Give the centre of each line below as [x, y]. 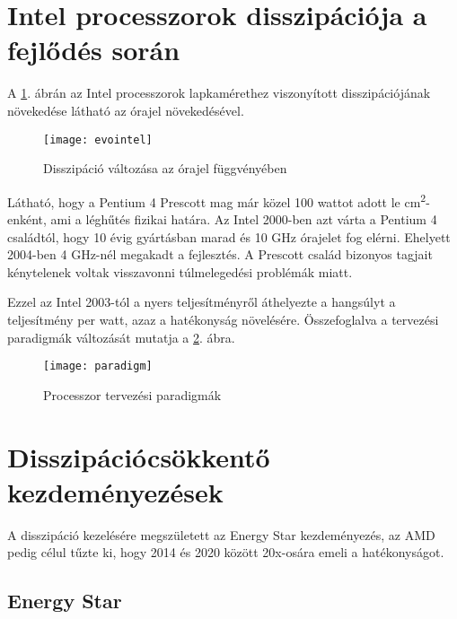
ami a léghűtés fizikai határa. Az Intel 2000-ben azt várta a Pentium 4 [244, 219]
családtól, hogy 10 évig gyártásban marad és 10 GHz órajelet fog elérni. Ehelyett [229, 236]
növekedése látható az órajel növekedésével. [126, 110]
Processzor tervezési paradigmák [132, 394]
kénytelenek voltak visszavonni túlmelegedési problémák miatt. [180, 271]
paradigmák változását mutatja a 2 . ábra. [121, 337]
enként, [27, 219]
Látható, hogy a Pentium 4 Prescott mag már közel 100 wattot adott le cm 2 [217, 200]
